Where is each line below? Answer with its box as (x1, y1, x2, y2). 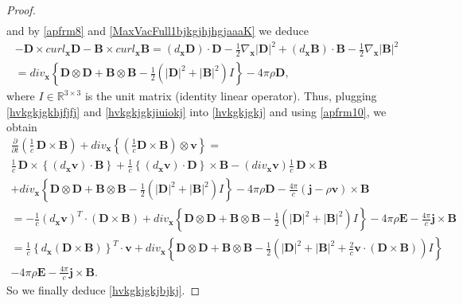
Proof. (6, 2, 36, 18)
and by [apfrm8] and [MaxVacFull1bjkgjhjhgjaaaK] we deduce (6, 22, 309, 39)
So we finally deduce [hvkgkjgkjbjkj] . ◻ (6, 281, 200, 298)
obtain (6, 119, 37, 135)
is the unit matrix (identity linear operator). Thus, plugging (84, 88, 377, 104)
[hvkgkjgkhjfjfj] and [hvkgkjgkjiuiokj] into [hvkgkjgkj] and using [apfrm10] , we (6, 103, 387, 119)
